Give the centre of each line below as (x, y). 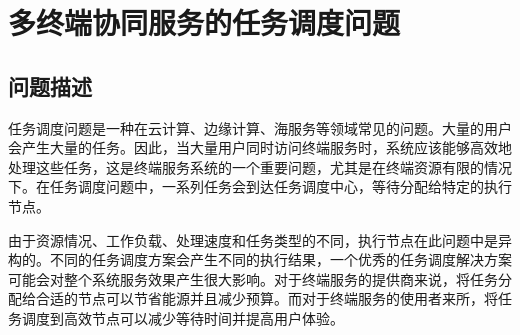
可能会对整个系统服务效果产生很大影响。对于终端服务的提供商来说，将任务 (253, 278)
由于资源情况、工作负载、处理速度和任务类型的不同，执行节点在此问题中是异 (260, 239)
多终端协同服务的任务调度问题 (204, 22)
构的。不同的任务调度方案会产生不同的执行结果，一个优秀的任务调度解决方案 (260, 259)
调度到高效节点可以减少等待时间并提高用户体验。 (182, 317)
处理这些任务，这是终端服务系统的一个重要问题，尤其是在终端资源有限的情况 (260, 166)
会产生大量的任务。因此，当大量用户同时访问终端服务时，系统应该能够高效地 (260, 147)
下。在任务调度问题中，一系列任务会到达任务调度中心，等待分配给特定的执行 (260, 186)
